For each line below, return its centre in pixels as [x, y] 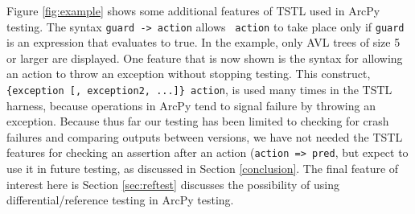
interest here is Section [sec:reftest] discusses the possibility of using [173, 184]
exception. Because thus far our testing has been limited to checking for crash [198, 121]
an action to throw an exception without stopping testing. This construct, [189, 74]
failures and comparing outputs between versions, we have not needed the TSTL [205, 136]
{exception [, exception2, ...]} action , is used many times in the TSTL [199, 90]
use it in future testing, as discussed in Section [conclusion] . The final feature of [203, 169]
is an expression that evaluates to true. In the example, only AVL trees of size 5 [203, 42]
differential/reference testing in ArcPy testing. [120, 200]
